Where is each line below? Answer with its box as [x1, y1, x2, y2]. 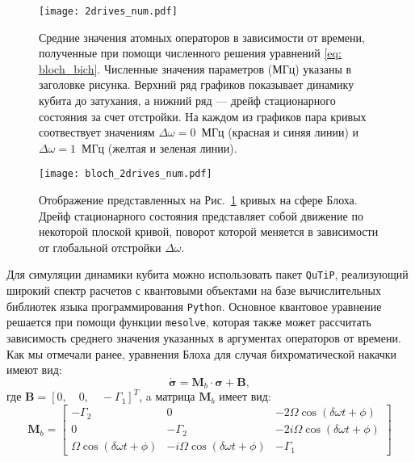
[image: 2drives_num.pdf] [39, 6, 178, 17]
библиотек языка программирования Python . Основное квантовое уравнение [6, 297, 382, 314]
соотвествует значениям [39, 124, 155, 141]
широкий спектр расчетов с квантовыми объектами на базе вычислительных [6, 282, 381, 299]
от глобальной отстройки [39, 238, 161, 255]
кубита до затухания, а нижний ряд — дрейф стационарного [39, 92, 336, 109]
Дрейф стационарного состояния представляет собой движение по [39, 207, 363, 224]
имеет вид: [219, 388, 271, 405]
